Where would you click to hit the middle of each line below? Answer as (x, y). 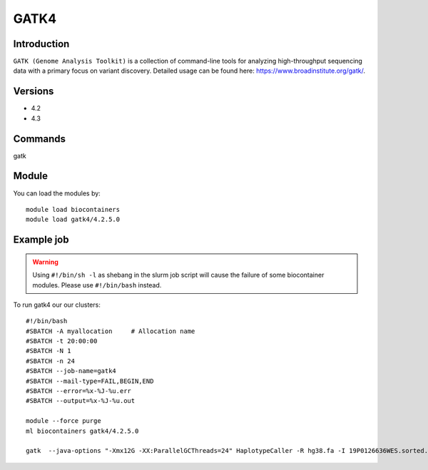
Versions (34, 92)
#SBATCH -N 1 (49, 351)
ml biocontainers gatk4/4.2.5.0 (82, 431)
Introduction (41, 44)
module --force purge (63, 421)
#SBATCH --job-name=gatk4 (71, 371)
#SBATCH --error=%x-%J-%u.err (79, 391)
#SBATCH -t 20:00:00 (62, 341)
